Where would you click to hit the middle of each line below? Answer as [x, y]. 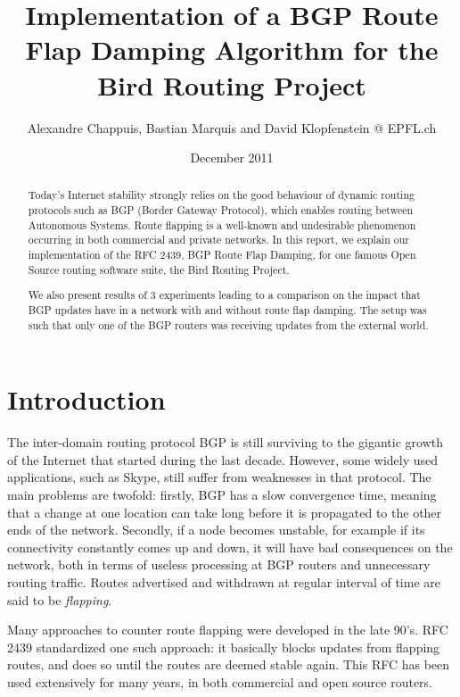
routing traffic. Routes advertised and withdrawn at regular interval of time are [224, 581]
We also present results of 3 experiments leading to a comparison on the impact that [224, 295]
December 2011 [232, 158]
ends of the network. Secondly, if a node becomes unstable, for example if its [216, 530]
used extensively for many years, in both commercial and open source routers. [220, 681]
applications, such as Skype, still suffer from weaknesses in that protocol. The [219, 477]
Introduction [86, 399]
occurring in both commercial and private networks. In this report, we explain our [218, 240]
